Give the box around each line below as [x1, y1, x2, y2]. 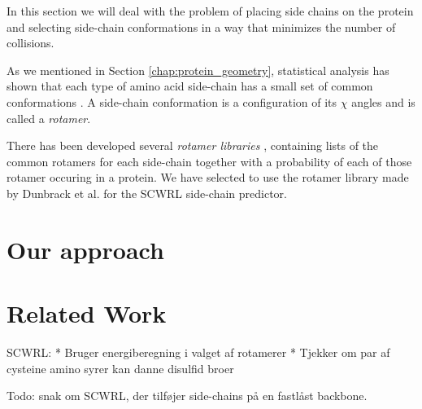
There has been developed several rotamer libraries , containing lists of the [7, 137, 379, 154]
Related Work [7, 297, 167, 330]
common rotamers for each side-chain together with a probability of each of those [7, 152, 412, 169]
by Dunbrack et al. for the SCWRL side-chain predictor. [7, 184, 288, 201]
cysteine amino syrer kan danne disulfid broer [7, 359, 234, 376]
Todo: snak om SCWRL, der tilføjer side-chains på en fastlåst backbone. [7, 387, 368, 404]
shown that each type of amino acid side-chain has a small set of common [7, 77, 373, 95]
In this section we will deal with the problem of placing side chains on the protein [7, 2, 414, 19]
